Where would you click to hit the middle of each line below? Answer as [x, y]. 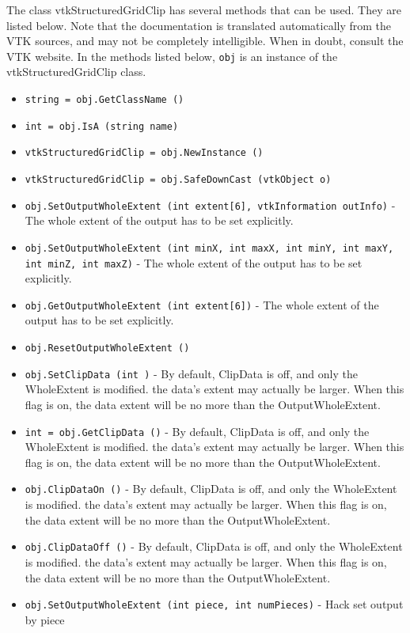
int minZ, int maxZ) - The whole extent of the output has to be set [194, 262]
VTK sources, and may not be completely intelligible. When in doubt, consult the [205, 41]
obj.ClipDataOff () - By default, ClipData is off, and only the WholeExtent [214, 546]
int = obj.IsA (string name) [102, 126]
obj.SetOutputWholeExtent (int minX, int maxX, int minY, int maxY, [209, 248]
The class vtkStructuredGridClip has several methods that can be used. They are [204, 9]
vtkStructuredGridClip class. [76, 72]
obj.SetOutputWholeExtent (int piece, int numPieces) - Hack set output [214, 604]
